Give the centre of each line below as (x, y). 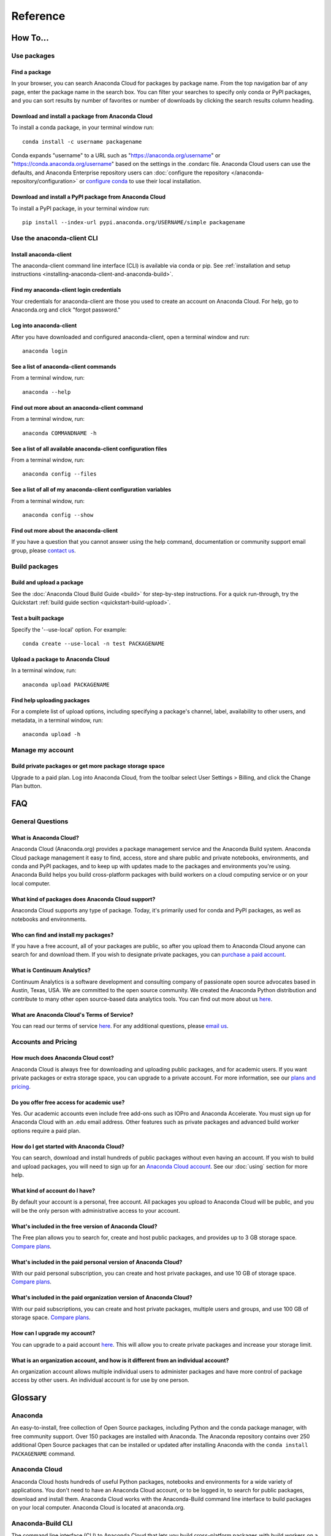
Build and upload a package (48, 582)
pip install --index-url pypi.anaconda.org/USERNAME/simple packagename (134, 222)
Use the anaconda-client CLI (55, 238)
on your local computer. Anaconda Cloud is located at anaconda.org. (98, 1507)
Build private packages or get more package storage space (88, 766)
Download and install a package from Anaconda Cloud (82, 116)
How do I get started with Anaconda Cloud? (68, 1146)
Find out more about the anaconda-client (65, 531)
